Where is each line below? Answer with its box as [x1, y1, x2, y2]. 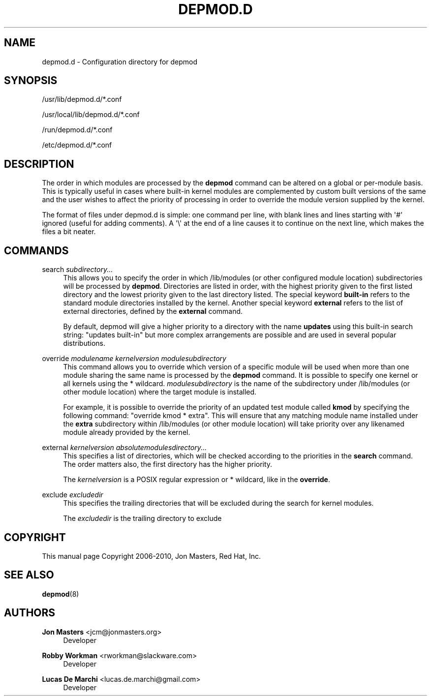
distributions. [63, 339, 106, 348]
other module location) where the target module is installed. [63, 388, 257, 396]
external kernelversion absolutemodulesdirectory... [42, 443, 207, 452]
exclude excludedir [42, 490, 103, 499]
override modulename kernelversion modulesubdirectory [42, 354, 226, 363]
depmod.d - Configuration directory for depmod [42, 57, 198, 66]
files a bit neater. [42, 227, 96, 236]
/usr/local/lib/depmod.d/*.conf [42, 110, 140, 119]
